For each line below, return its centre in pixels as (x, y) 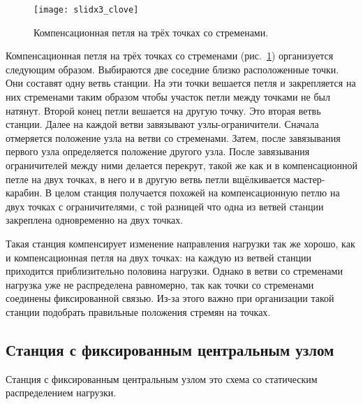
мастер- (309, 179)
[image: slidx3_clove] (86, 10)
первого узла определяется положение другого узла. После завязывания (158, 151)
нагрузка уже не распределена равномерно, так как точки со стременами (160, 284)
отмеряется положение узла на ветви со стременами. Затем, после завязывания (173, 137)
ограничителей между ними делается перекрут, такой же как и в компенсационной (182, 165)
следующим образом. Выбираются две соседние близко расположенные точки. (172, 69)
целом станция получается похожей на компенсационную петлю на (197, 193)
